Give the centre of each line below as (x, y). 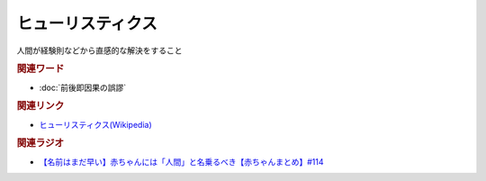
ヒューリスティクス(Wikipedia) (95, 124)
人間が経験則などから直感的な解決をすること (99, 50)
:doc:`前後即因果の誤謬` (83, 87)
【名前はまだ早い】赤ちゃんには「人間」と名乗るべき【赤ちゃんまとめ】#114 (181, 161)
